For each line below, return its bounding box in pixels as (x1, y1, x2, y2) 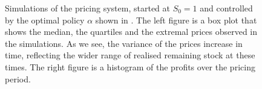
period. (5, 72, 31, 85)
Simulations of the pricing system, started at (5, 2, 170, 14)
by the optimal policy (5, 13, 85, 26)
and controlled (200, 2, 253, 14)
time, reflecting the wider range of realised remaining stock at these (5, 49, 255, 61)
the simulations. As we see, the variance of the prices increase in (5, 37, 243, 49)
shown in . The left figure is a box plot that (95, 13, 257, 26)
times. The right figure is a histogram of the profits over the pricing (5, 60, 255, 73)
